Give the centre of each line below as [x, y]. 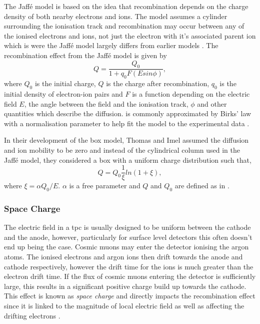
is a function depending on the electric [191, 93]
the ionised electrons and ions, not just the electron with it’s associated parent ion [130, 35]
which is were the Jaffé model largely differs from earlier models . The [111, 45]
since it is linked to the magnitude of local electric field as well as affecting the [124, 305]
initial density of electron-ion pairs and [63, 93]
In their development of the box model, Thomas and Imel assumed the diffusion [126, 140]
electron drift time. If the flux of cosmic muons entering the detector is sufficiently [130, 276]
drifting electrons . [32, 315]
